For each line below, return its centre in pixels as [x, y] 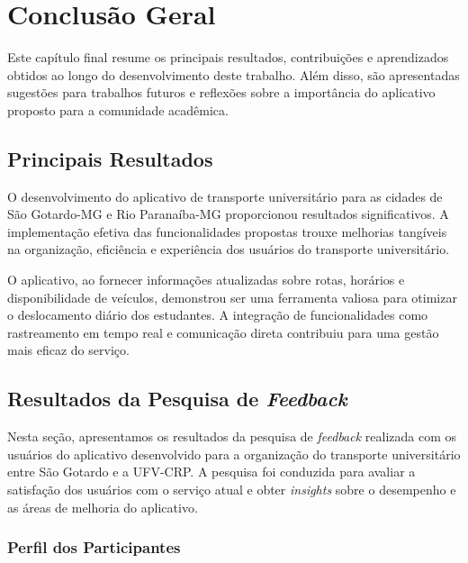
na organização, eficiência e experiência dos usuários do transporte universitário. [229, 249]
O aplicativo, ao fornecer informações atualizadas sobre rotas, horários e [206, 280]
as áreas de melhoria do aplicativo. [103, 507]
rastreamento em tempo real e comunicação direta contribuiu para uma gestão [223, 332]
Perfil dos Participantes [94, 547]
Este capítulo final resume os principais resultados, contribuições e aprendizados [228, 57]
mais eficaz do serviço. [68, 350]
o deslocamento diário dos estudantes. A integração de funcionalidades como [218, 315]
